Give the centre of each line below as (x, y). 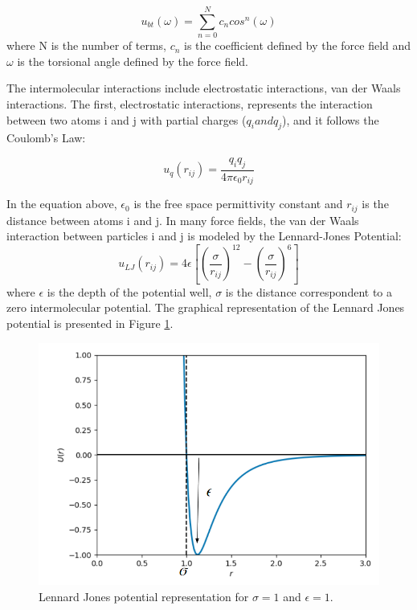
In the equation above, (62, 204)
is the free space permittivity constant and (238, 204)
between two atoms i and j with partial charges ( (127, 119)
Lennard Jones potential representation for (144, 596)
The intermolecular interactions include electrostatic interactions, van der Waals (204, 88)
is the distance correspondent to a (309, 291)
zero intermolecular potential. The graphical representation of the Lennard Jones (206, 307)
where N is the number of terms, (86, 45)
